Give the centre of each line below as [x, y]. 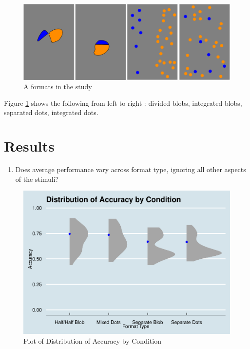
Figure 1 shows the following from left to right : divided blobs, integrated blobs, [123, 103]
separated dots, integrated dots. [51, 112]
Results [29, 146]
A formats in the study [58, 87]
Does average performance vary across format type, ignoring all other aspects [131, 169]
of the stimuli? [37, 179]
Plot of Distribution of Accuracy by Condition [92, 340]
